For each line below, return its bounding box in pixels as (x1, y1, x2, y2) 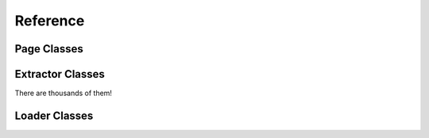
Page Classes (14, 42, 83, 56)
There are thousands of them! (14, 88, 113, 98)
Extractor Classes (14, 67, 105, 81)
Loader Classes (14, 109, 94, 122)
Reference (14, 12, 85, 29)
